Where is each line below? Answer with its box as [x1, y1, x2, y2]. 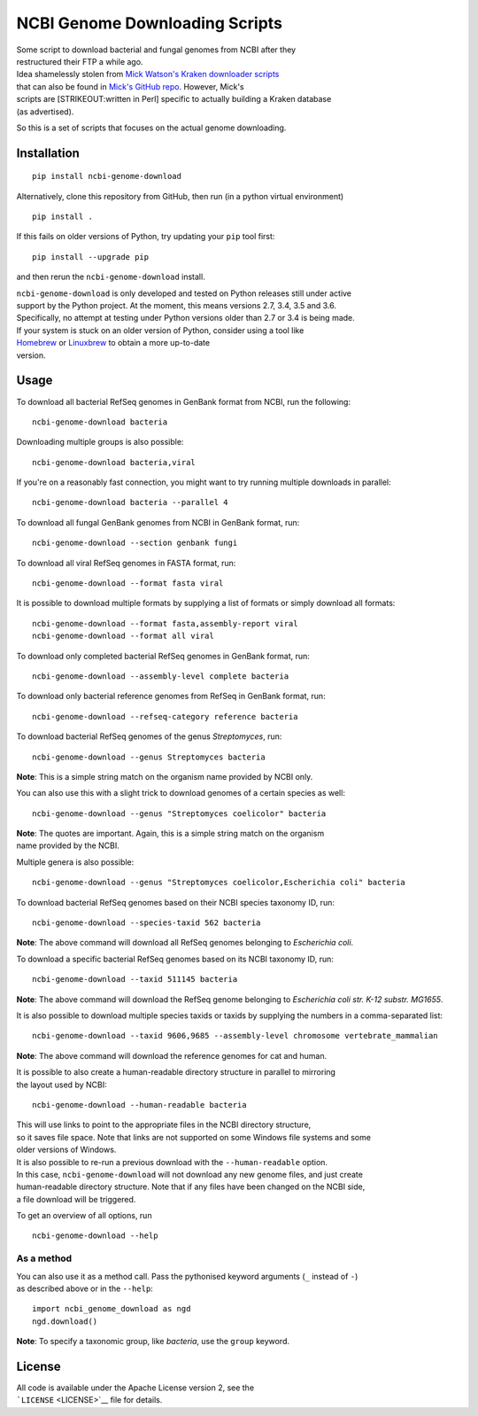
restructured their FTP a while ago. [16, 56, 143, 66]
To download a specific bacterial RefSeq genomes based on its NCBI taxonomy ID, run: [16, 953, 334, 964]
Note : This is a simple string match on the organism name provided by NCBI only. [16, 771, 313, 782]
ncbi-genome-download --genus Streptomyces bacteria [32, 751, 266, 762]
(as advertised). [16, 106, 74, 117]
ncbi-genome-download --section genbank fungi [32, 538, 238, 549]
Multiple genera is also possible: [16, 856, 135, 867]
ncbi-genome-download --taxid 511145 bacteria [32, 975, 238, 984]
